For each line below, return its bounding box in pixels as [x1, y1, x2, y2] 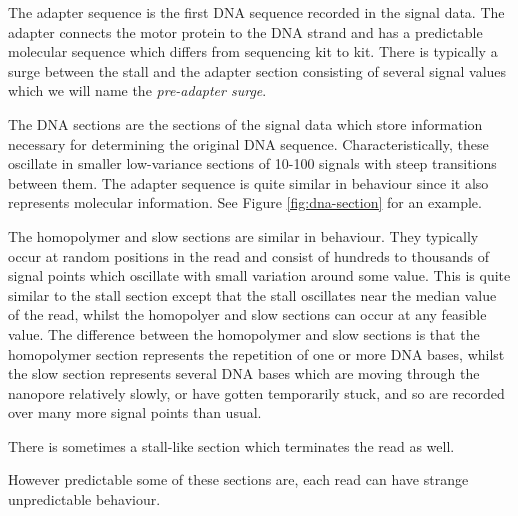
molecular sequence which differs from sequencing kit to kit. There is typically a [8, 41, 498, 62]
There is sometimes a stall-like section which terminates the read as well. [8, 435, 455, 456]
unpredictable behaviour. [8, 489, 161, 510]
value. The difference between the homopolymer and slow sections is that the [8, 323, 480, 344]
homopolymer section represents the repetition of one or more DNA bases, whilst [8, 343, 505, 364]
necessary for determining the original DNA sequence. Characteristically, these [8, 133, 489, 154]
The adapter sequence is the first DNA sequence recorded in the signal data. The [8, 2, 505, 22]
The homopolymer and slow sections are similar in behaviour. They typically [8, 225, 479, 246]
